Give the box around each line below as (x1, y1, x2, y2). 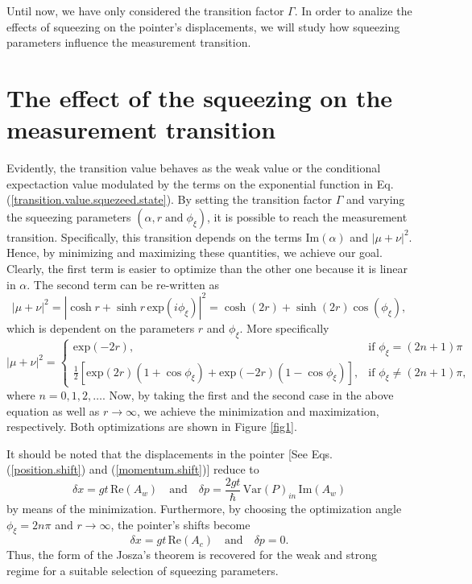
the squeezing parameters (6, 208, 131, 225)
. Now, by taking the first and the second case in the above (101, 386, 394, 403)
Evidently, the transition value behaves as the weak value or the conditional (6, 159, 381, 176)
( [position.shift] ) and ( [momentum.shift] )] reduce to (6, 461, 259, 478)
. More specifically (239, 319, 329, 336)
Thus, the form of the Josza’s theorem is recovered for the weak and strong (6, 546, 378, 563)
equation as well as (6, 402, 100, 419)
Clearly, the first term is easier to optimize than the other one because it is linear (6, 260, 408, 277)
